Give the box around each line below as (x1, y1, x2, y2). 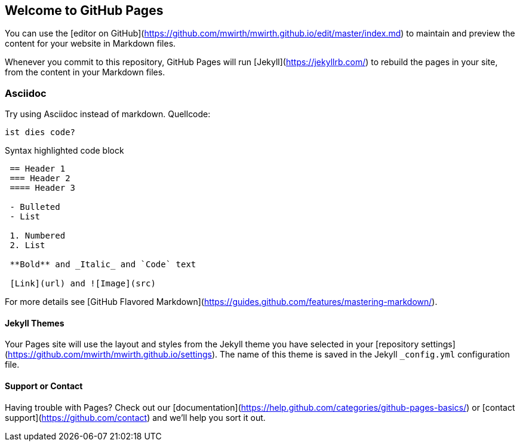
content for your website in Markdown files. (5, 38, 176, 49)
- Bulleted (10, 202, 60, 212)
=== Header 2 (10, 173, 70, 184)
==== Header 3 (10, 183, 76, 193)
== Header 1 (10, 164, 66, 174)
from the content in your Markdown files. (5, 67, 165, 78)
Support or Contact (5, 381, 83, 391)
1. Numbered (10, 231, 66, 241)
